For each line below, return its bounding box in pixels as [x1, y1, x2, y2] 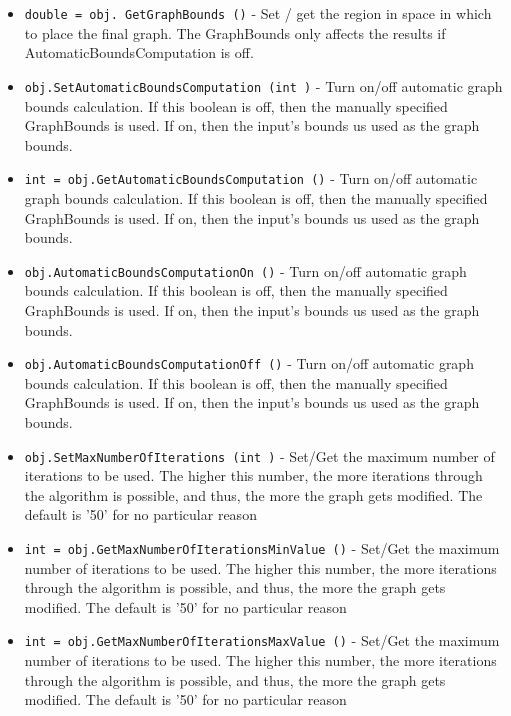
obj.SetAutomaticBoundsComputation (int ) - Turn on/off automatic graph [24, 75, 503, 96]
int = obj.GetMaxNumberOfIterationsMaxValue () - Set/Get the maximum [24, 630, 500, 651]
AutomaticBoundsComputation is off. [24, 42, 254, 63]
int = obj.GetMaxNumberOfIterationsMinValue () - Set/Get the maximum [24, 538, 500, 559]
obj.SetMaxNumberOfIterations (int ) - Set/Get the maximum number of [24, 445, 495, 466]
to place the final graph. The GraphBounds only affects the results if [24, 22, 446, 43]
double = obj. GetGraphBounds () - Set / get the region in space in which [24, 3, 492, 23]
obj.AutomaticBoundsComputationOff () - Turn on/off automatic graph [24, 353, 474, 374]
